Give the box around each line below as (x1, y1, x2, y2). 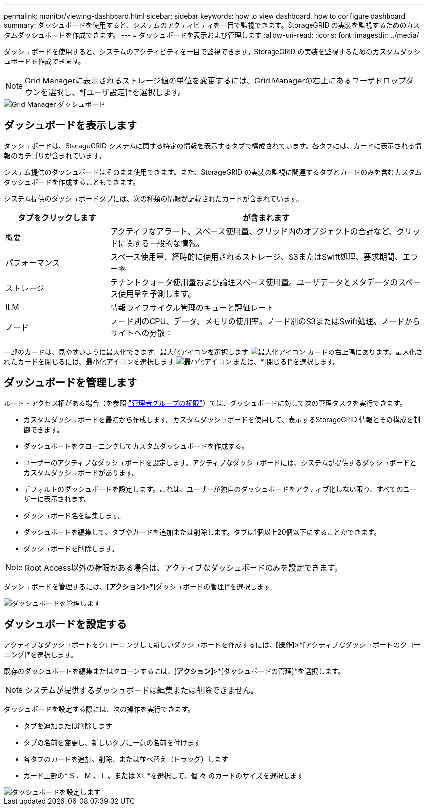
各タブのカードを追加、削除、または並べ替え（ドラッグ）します (23, 754, 228, 763)
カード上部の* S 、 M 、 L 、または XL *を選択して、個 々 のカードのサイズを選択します (23, 771, 304, 780)
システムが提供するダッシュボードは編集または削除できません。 (25, 685, 259, 695)
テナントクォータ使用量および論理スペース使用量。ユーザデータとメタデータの (110, 277, 398, 287)
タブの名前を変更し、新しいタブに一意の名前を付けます (23, 738, 201, 747)
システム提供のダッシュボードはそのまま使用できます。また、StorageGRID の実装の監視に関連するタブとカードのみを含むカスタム (4, 167, 422, 176)
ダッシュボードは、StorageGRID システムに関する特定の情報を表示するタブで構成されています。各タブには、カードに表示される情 (4, 141, 422, 150)
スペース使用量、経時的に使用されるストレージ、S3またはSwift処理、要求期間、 (110, 251, 403, 262)
